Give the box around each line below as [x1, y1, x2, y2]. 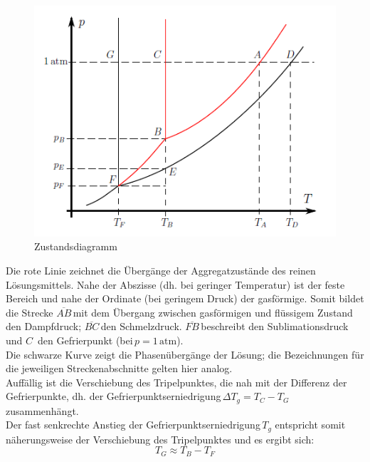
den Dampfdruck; [6, 319, 82, 334]
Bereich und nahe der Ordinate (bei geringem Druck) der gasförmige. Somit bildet [6, 291, 364, 306]
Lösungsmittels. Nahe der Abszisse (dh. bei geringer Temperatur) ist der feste [6, 277, 345, 292]
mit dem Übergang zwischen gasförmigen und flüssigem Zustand [73, 304, 353, 319]
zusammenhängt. [6, 403, 79, 418]
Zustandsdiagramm [34, 239, 117, 254]
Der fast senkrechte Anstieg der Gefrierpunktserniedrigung [6, 417, 260, 432]
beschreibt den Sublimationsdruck [201, 319, 349, 334]
